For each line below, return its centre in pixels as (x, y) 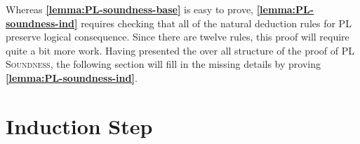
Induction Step (79, 125)
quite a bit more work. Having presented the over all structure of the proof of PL (180, 50)
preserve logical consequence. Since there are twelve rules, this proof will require (178, 37)
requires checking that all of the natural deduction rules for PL (216, 23)
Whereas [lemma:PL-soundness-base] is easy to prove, (129, 9)
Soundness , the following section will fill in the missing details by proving (164, 64)
